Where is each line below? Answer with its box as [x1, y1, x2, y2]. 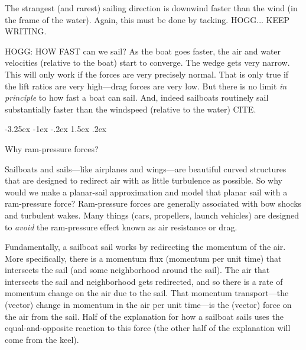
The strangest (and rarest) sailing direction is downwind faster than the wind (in [5, 2, 298, 14]
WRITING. [5, 25, 47, 37]
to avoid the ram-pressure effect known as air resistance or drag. [5, 220, 237, 233]
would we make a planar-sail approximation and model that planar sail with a [5, 185, 288, 198]
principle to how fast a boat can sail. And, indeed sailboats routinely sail [5, 91, 269, 104]
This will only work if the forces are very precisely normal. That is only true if [5, 68, 289, 80]
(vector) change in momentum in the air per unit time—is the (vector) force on [5, 298, 292, 311]
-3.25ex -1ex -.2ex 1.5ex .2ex [5, 123, 107, 135]
